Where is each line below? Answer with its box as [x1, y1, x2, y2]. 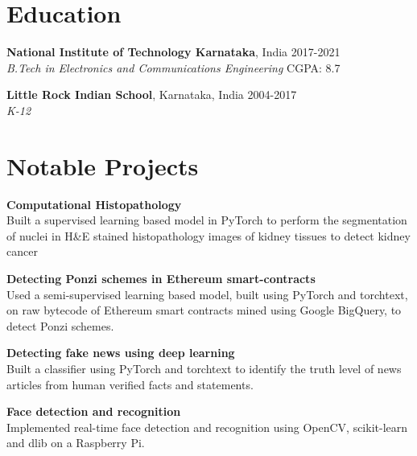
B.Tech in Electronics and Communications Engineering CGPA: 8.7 [6, 59, 341, 76]
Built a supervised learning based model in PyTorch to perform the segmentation [6, 212, 407, 228]
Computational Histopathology [6, 195, 182, 212]
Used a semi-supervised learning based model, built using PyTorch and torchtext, [6, 286, 408, 302]
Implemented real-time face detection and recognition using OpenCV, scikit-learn [6, 418, 408, 435]
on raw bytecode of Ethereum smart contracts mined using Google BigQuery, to [6, 302, 402, 318]
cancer [6, 243, 38, 260]
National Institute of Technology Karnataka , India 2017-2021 [6, 43, 341, 60]
